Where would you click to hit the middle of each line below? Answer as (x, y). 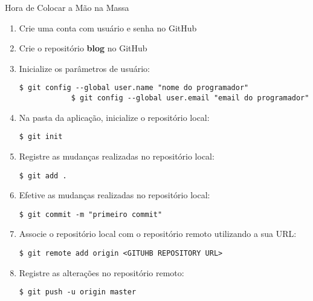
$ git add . (43, 176)
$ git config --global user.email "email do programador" (190, 98)
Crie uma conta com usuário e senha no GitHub (108, 28)
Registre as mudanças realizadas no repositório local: (117, 156)
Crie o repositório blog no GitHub (83, 48)
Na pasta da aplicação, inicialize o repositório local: (114, 117)
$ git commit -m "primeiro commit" (91, 214)
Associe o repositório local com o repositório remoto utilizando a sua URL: (158, 234)
